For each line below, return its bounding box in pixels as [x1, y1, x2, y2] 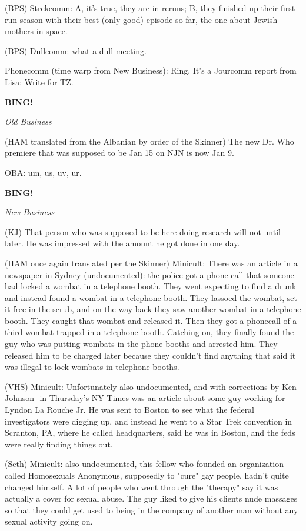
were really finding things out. [5, 438, 113, 450]
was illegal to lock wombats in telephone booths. [5, 360, 179, 373]
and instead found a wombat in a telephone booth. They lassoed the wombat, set [5, 291, 297, 303]
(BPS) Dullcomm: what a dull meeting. [5, 44, 147, 56]
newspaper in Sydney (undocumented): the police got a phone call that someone [5, 268, 294, 280]
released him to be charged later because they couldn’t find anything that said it [5, 349, 296, 361]
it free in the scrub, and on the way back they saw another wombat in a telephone [5, 303, 301, 315]
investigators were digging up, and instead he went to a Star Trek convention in [5, 415, 292, 427]
